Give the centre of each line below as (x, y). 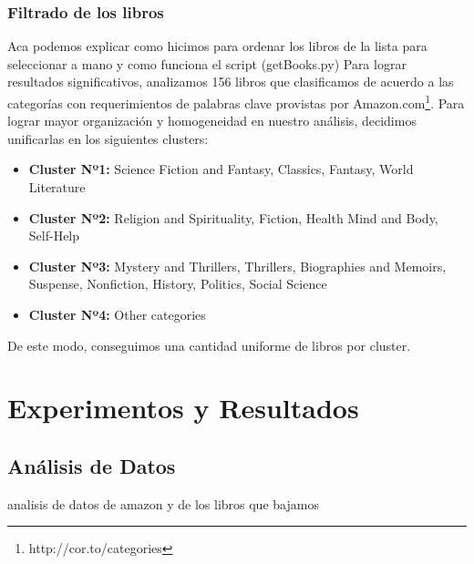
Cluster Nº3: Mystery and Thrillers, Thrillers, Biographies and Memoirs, (237, 266)
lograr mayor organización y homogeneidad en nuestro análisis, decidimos (212, 121)
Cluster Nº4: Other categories (117, 314)
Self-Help (54, 236)
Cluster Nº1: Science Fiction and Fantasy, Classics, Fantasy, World (221, 169)
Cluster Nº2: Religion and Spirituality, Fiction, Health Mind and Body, (233, 217)
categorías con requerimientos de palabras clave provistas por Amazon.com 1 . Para (236, 102)
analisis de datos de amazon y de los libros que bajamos (163, 503)
